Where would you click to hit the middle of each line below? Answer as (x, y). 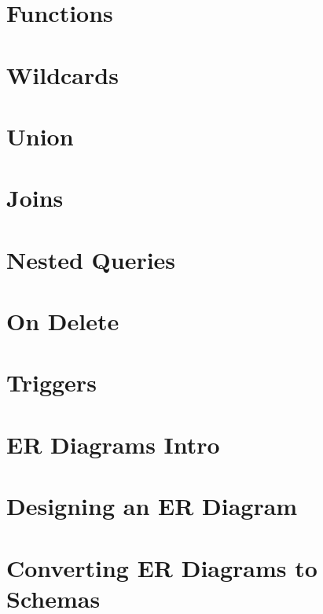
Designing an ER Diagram (152, 506)
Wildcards (62, 74)
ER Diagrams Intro (113, 444)
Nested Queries (91, 259)
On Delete (63, 321)
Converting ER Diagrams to (162, 567)
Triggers (51, 382)
